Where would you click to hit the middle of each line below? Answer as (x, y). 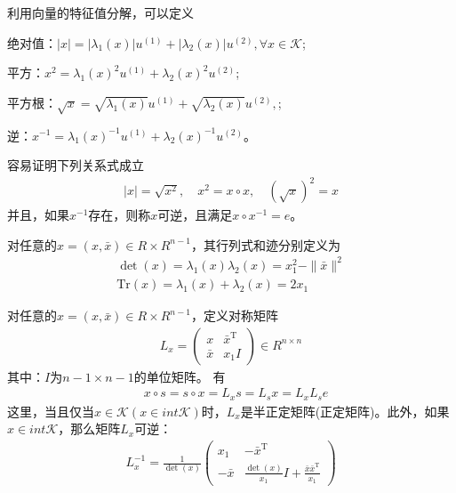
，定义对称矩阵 (234, 315)
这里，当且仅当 (51, 411)
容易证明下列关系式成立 (76, 165)
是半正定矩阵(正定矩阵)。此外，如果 (345, 411)
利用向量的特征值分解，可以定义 (100, 12)
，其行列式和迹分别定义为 (265, 244)
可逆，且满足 (195, 215)
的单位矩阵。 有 (180, 376)
